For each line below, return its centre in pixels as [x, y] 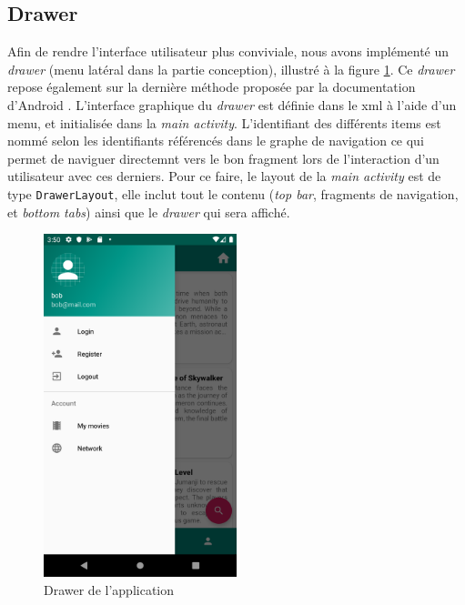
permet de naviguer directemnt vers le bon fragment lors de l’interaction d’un [223, 158]
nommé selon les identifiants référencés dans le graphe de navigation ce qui [216, 141]
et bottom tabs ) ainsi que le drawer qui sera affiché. [149, 212]
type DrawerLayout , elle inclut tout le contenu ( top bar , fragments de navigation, [233, 193]
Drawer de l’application [109, 589]
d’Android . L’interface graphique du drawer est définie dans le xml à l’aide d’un [232, 104]
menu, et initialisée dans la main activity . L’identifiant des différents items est [224, 122]
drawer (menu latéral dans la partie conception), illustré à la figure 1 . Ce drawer [231, 69]
